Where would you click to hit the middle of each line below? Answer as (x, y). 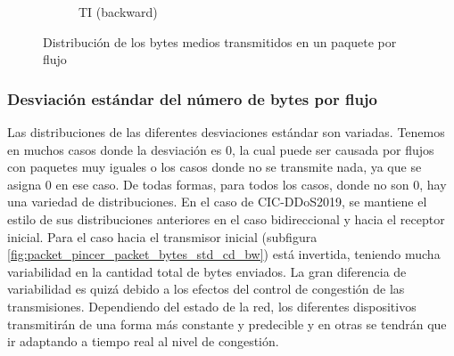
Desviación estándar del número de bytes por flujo (193, 98)
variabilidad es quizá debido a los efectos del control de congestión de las (206, 289)
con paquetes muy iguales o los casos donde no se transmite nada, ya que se (215, 167)
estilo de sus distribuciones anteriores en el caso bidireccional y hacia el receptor (226, 218)
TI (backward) (118, 12)
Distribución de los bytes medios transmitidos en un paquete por (220, 41)
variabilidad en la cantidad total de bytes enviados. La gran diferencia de (207, 271)
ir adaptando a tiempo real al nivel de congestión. (143, 341)
